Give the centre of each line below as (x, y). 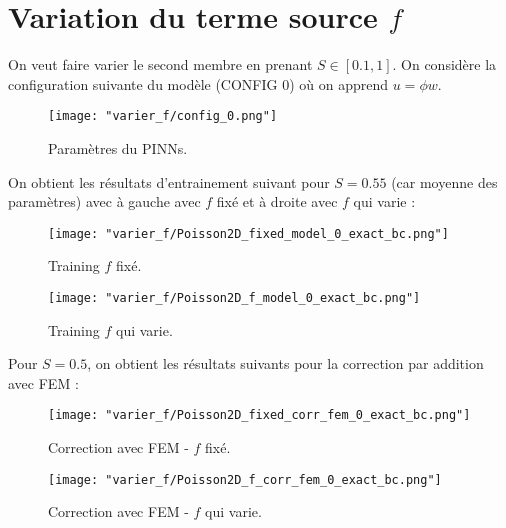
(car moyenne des (444, 181)
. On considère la (444, 64)
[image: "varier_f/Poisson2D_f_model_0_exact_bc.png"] (234, 298)
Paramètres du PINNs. (118, 147)
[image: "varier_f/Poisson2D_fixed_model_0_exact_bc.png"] (248, 233)
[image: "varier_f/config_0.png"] (163, 116)
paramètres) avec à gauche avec (104, 201)
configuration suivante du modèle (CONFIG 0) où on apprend (198, 83)
